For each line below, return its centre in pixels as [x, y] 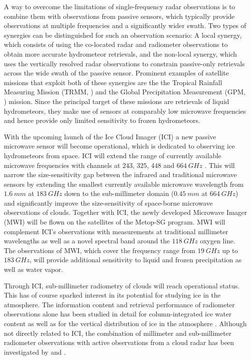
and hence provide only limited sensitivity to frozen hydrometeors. [102, 120]
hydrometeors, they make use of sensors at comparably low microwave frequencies [125, 111]
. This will [220, 165]
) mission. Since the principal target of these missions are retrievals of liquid [117, 101]
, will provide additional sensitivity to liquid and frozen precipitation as [136, 260]
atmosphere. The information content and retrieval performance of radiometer [119, 304]
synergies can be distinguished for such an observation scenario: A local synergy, [123, 35]
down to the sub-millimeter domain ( [119, 193]
